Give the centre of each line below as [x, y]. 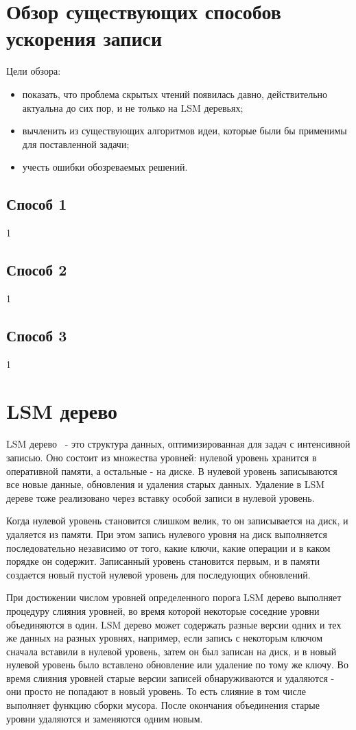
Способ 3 [37, 335]
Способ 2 [37, 270]
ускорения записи [84, 38]
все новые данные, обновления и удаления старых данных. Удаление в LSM [166, 484]
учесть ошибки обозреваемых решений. [105, 167]
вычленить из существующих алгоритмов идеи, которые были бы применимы [185, 131]
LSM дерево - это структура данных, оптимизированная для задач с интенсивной [178, 444]
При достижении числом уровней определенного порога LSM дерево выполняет [174, 597]
